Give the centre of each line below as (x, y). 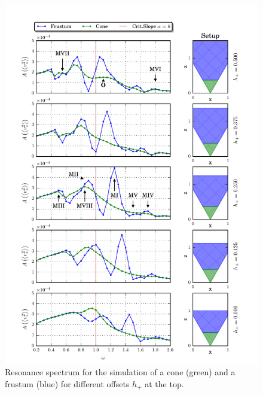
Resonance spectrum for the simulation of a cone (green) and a (120, 372)
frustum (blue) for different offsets (67, 383)
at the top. (164, 383)
